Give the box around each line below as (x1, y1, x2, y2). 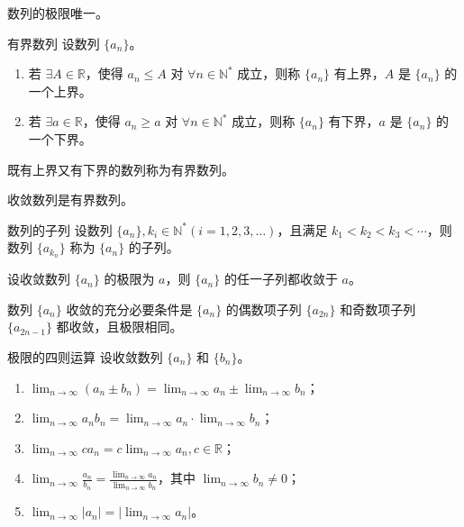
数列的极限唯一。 (7, 4, 108, 22)
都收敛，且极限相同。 (56, 317, 183, 336)
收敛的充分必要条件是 (66, 299, 193, 318)
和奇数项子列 (340, 299, 416, 318)
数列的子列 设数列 (7, 220, 113, 239)
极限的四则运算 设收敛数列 (7, 347, 163, 366)
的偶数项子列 (225, 299, 302, 318)
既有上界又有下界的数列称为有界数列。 (7, 159, 234, 178)
